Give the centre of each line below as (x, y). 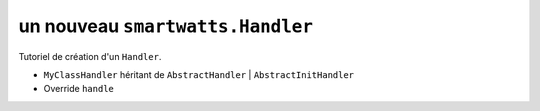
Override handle (78, 89)
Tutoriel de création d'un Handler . (90, 56)
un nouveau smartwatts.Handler (166, 26)
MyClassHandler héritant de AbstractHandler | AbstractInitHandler (199, 74)
